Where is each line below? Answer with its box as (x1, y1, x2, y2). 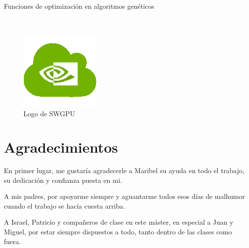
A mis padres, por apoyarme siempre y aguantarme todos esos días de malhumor (4, 191, 245, 201)
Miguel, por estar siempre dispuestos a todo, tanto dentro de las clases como (4, 227, 232, 237)
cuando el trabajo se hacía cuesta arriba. (4, 200, 125, 211)
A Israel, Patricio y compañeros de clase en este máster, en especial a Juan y (4, 217, 233, 227)
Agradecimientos (4, 137, 118, 157)
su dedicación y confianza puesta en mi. (4, 175, 122, 185)
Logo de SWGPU (23, 108, 75, 119)
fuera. (4, 236, 21, 246)
